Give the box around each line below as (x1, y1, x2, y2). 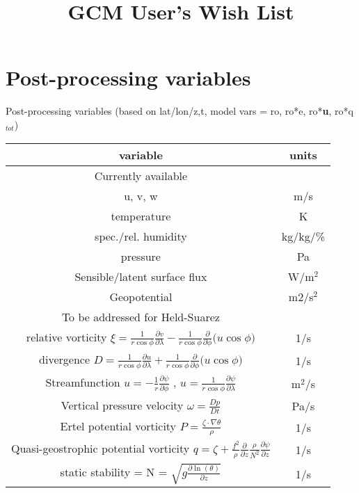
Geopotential (109, 288, 173, 305)
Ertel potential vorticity (60, 417, 177, 434)
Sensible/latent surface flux (74, 268, 207, 284)
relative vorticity (26, 328, 107, 345)
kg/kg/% (281, 227, 326, 244)
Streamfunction (45, 374, 120, 391)
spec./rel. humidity (95, 227, 187, 244)
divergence (39, 351, 90, 368)
